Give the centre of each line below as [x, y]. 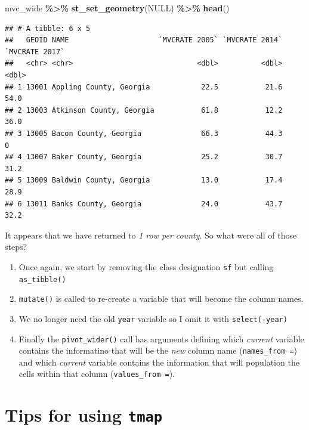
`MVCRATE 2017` [35, 52]
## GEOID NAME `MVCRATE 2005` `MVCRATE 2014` [144, 40]
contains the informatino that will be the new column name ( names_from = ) [158, 350]
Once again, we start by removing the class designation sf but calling [146, 266]
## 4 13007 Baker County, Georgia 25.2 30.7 [144, 157]
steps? [16, 247]
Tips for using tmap [84, 415]
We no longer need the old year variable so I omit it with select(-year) [153, 318]
